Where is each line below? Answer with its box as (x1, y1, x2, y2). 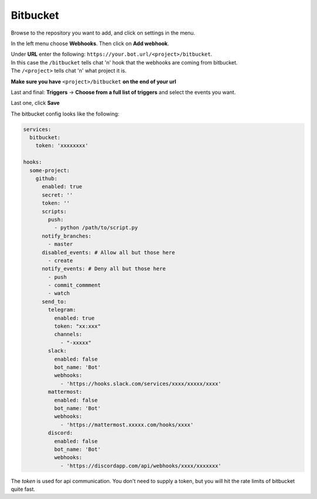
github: (35, 175, 58, 182)
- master (48, 241, 73, 247)
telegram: (48, 307, 76, 313)
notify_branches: (42, 232, 92, 239)
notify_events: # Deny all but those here (42, 266, 166, 272)
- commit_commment (48, 282, 101, 288)
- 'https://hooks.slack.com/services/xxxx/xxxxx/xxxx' (60, 380, 222, 387)
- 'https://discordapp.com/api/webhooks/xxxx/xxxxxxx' (60, 462, 222, 469)
